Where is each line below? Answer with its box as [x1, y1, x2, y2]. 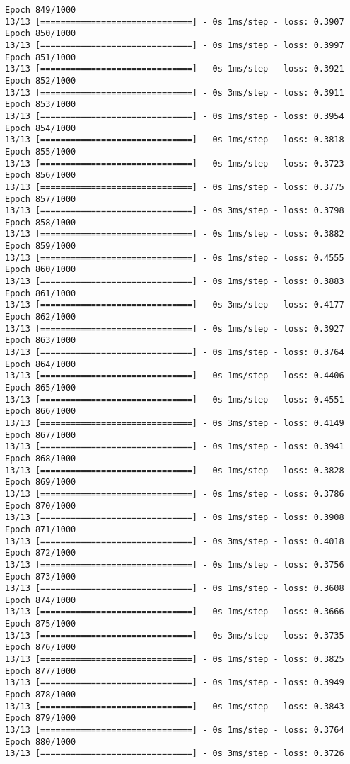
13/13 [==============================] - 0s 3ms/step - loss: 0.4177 [5, 300, 344, 310]
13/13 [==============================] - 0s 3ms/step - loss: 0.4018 [5, 536, 344, 546]
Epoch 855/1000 [5, 146, 76, 157]
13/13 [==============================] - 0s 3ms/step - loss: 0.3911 [5, 87, 344, 98]
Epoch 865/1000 [5, 383, 76, 393]
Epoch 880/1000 [5, 736, 76, 747]
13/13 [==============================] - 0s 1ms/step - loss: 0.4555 [5, 252, 344, 263]
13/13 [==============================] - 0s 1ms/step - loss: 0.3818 [5, 135, 344, 145]
